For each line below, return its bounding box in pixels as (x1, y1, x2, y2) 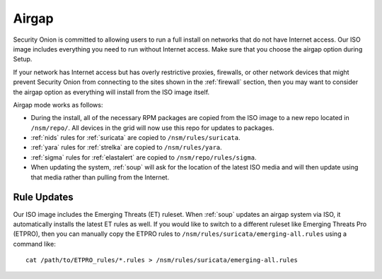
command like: (13, 239, 56, 248)
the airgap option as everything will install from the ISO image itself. (13, 88, 210, 96)
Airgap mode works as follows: (13, 100, 103, 109)
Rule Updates (13, 191, 74, 203)
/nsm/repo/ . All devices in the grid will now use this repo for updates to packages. (30, 124, 274, 132)
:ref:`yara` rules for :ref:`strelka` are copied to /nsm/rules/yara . (30, 143, 222, 152)
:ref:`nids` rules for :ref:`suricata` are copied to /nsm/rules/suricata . (30, 133, 241, 142)
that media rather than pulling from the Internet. (30, 173, 170, 182)
